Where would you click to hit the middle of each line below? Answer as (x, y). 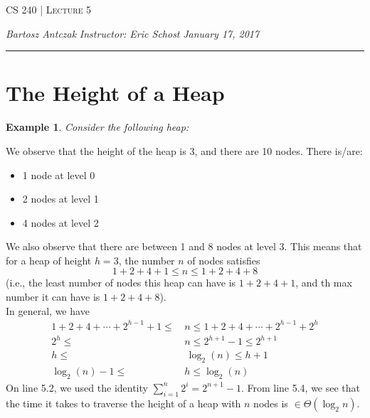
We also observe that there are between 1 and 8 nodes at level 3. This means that (184, 246)
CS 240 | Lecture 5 (49, 9)
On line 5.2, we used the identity (77, 387)
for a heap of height (49, 260)
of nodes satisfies (224, 260)
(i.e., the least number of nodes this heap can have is (121, 283)
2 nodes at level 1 (60, 199)
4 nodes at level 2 (60, 222)
